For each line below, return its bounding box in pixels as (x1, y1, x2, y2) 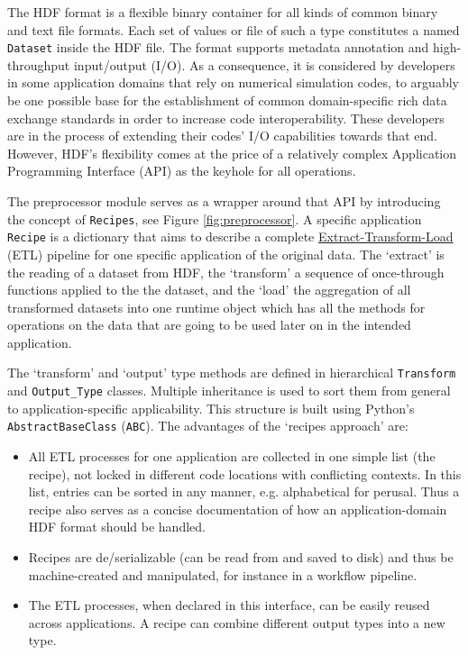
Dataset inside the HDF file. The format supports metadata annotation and (7, 38, 429, 57)
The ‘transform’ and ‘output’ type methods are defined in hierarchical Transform (7, 363, 456, 382)
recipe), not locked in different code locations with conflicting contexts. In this (28, 464, 462, 483)
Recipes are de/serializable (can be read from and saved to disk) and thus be (28, 548, 454, 566)
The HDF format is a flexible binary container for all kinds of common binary (7, 3, 438, 21)
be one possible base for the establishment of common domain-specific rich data (7, 91, 447, 110)
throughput (7, 55, 70, 74)
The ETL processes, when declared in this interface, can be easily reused (28, 596, 430, 614)
